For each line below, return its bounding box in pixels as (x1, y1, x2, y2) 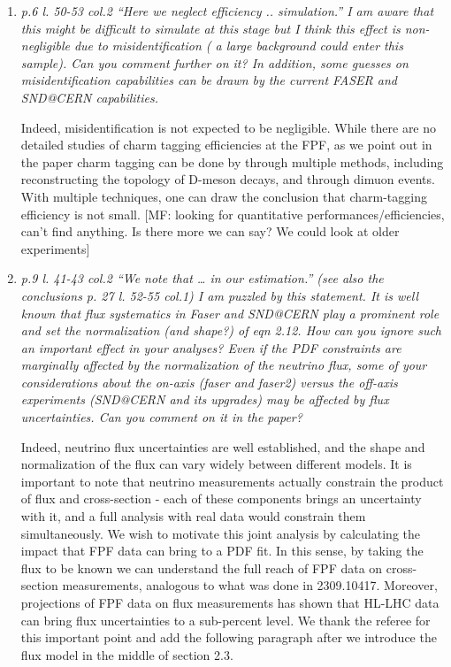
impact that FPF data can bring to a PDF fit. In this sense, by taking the (20, 541, 424, 560)
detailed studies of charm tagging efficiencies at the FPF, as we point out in (20, 135, 432, 154)
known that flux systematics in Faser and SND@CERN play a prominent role (20, 303, 440, 322)
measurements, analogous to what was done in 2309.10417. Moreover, (62, 576, 438, 594)
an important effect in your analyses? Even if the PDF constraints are (20, 338, 401, 356)
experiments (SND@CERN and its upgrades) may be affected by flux (20, 390, 389, 409)
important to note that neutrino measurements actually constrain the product (20, 471, 444, 490)
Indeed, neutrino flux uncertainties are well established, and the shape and (20, 437, 425, 456)
